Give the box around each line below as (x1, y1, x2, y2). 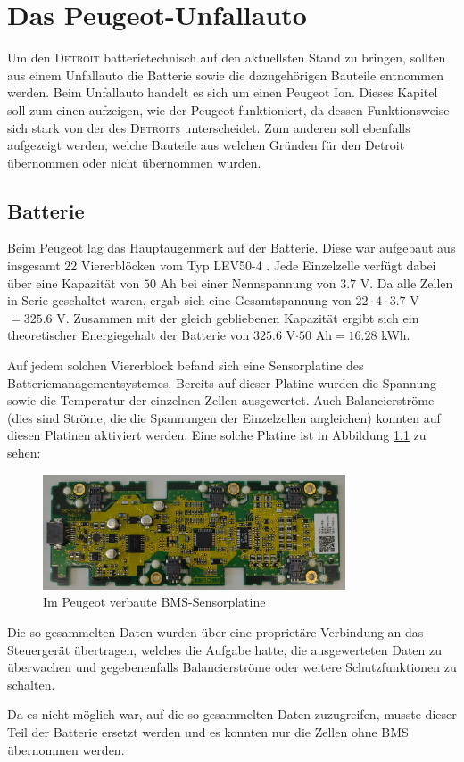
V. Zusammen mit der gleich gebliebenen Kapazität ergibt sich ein (56, 308, 419, 327)
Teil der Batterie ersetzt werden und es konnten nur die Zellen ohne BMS (7, 722, 409, 741)
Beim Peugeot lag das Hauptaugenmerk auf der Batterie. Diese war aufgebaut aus (7, 238, 456, 257)
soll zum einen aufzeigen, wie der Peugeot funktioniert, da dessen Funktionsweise (7, 100, 450, 119)
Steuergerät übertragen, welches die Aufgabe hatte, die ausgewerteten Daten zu (7, 640, 443, 658)
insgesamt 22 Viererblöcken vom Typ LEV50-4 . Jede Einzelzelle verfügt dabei (7, 256, 436, 275)
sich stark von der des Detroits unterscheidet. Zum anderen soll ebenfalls (7, 118, 410, 137)
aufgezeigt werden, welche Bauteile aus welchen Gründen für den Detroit (7, 136, 405, 154)
